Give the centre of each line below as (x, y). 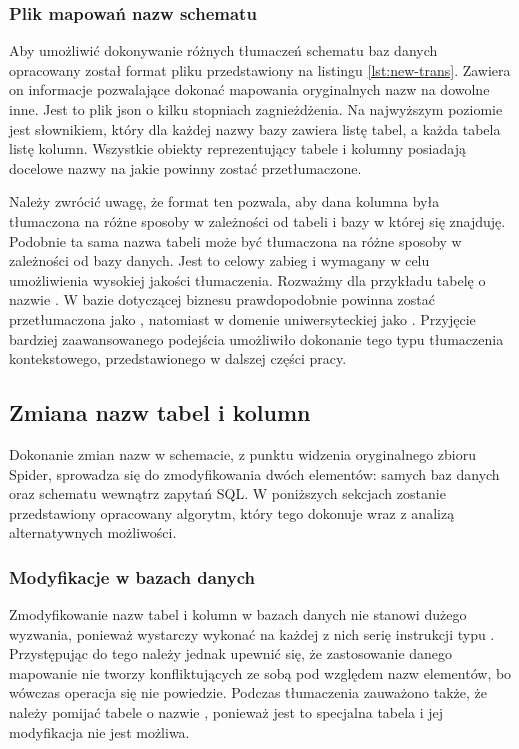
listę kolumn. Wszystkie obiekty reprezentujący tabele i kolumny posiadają (237, 148)
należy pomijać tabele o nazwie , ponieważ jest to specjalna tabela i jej (226, 712)
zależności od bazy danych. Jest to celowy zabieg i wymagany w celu (219, 260)
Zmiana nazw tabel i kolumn (160, 412)
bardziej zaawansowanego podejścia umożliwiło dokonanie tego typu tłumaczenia (256, 338)
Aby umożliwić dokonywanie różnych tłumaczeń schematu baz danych (223, 50)
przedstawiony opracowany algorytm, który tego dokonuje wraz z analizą (232, 512)
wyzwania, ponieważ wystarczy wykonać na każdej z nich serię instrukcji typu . (252, 633)
